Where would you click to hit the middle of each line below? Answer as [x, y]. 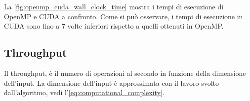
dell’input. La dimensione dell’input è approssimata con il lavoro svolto [112, 83]
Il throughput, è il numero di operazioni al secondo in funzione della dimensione [125, 73]
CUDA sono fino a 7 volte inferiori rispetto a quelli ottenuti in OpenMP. [114, 26]
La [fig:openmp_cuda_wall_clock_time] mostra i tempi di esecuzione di [114, 6]
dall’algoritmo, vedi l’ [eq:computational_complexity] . [84, 92]
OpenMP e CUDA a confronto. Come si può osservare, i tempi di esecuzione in [124, 16]
